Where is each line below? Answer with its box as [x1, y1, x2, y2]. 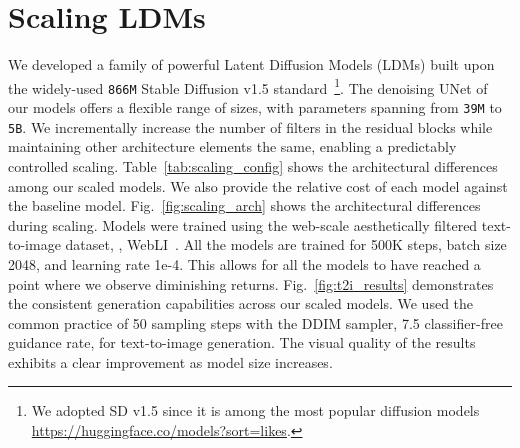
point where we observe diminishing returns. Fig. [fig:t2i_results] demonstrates [8, 273, 494, 294]
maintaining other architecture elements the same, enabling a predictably [8, 136, 457, 157]
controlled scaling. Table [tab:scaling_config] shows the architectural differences [8, 155, 498, 176]
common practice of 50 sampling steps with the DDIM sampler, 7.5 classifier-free [8, 312, 503, 333]
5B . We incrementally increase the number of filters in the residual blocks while [8, 116, 493, 137]
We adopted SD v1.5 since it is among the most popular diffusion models [31, 400, 480, 421]
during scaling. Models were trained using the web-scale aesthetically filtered [8, 214, 478, 235]
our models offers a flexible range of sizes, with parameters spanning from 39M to [8, 97, 502, 118]
